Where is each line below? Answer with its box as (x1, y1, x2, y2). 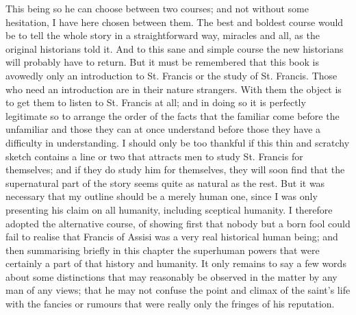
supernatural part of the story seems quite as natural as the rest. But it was (5, 175, 325, 190)
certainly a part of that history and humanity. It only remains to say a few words (5, 256, 346, 270)
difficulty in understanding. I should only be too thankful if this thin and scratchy (5, 135, 350, 149)
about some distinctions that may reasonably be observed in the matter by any (5, 269, 338, 283)
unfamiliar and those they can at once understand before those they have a (5, 122, 321, 136)
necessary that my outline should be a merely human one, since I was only (5, 189, 318, 203)
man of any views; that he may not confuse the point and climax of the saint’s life (5, 283, 351, 297)
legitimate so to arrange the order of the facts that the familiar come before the (5, 108, 340, 123)
